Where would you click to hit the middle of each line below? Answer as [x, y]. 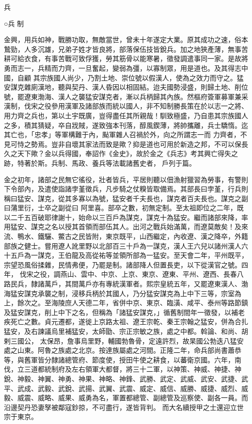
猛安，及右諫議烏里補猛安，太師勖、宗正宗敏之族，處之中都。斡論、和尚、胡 [126, 331]
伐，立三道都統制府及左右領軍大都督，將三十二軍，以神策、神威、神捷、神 [123, 369]
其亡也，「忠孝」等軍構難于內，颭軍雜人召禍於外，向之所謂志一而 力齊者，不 [126, 134]
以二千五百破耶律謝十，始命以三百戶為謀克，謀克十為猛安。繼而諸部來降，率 [126, 217]
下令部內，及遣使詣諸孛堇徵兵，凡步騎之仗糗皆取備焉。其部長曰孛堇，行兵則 [126, 189]
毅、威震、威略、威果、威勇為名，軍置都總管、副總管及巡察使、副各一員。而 [126, 398]
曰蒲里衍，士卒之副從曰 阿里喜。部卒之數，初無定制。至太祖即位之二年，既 [124, 208]
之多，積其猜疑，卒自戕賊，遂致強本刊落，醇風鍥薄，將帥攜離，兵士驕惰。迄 [126, 125]
